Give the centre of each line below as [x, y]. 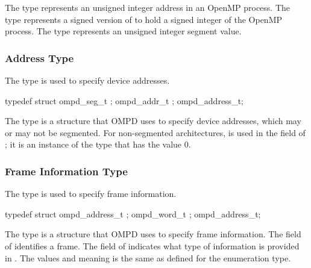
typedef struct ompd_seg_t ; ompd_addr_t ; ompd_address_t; [124, 100]
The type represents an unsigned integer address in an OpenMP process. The [148, 7]
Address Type [39, 58]
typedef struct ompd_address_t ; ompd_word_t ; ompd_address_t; [133, 213]
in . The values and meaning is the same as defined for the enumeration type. [148, 257]
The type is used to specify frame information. [91, 194]
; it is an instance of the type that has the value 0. [98, 144]
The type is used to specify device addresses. [87, 80]
